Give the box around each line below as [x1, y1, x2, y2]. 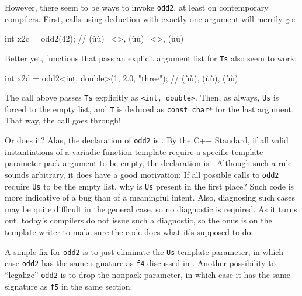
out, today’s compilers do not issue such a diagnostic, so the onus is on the [5, 214, 272, 226]
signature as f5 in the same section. [5, 280, 133, 292]
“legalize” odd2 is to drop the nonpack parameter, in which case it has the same [5, 268, 291, 280]
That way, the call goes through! [5, 114, 121, 126]
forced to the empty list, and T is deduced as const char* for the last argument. [5, 102, 294, 115]
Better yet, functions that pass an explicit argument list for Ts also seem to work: [5, 51, 297, 64]
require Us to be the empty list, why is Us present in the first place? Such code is [5, 180, 294, 192]
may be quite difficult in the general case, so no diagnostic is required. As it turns [5, 202, 297, 215]
